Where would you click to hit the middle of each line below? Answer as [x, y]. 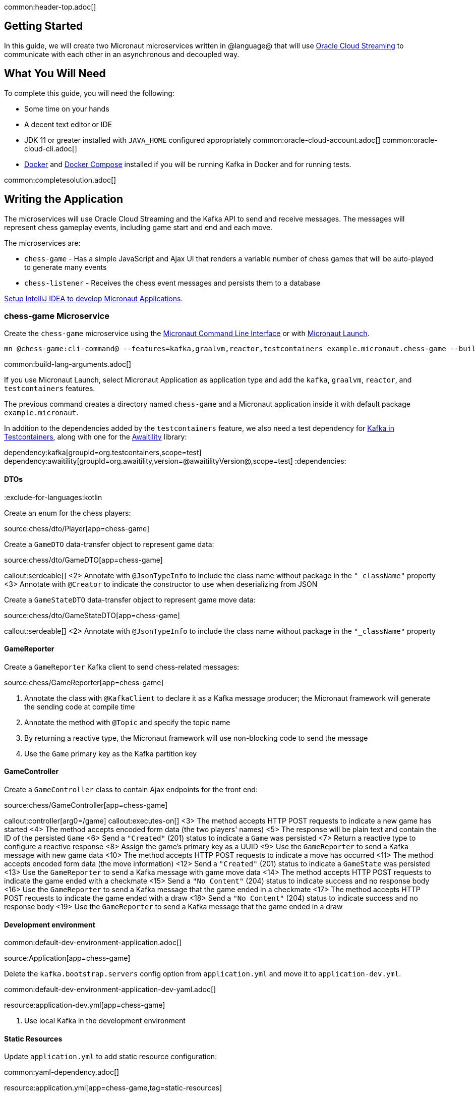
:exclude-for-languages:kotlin [53, 497]
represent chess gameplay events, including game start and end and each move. [138, 227]
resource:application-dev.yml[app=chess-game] [85, 1005]
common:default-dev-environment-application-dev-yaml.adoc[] [110, 990]
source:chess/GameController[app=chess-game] [86, 805]
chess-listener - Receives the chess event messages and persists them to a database [172, 283]
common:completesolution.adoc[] [60, 180]
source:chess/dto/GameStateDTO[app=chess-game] [92, 615]
